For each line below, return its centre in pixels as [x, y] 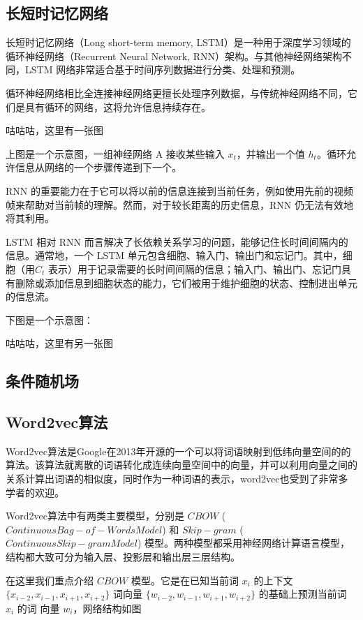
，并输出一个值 [271, 153]
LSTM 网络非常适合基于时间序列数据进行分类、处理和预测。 [163, 69]
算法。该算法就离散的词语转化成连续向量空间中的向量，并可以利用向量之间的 [181, 465]
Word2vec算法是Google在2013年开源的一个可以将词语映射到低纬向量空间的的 [178, 451]
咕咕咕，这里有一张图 [54, 130]
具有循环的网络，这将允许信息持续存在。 [118, 106]
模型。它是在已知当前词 [185, 580]
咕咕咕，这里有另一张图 [59, 343]
